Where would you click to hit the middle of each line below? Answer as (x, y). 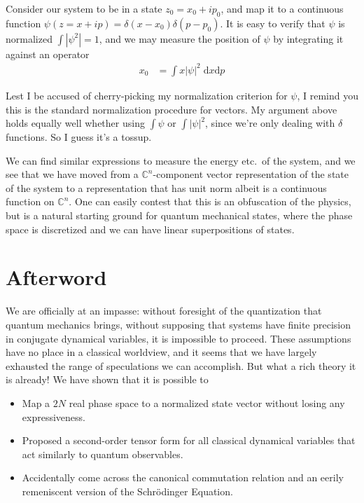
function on (30, 201)
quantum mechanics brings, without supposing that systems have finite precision (178, 324)
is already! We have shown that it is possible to (107, 379)
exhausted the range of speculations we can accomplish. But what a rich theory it (181, 365)
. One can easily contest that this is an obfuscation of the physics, (210, 201)
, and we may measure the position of (180, 38)
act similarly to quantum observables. (103, 454)
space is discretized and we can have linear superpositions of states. (150, 229)
